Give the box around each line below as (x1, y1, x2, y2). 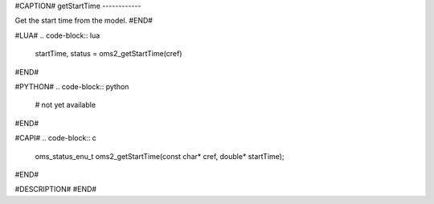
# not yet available (35, 100, 96, 110)
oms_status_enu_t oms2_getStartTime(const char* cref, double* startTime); (35, 151, 285, 161)
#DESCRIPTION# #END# (14, 185, 96, 194)
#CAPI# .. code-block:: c (14, 133, 96, 143)
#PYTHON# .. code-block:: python (14, 81, 129, 92)
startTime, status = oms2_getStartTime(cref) (35, 49, 182, 59)
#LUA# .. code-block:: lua (14, 31, 100, 40)
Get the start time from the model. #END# (14, 16, 153, 26)
